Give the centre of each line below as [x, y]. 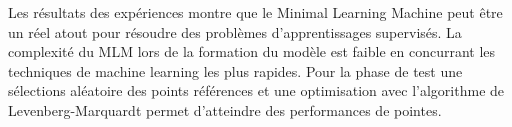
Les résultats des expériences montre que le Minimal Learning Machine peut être [255, 12]
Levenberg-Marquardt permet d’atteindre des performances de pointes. [225, 109]
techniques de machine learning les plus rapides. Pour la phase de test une [235, 70]
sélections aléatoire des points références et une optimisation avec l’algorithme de [256, 90]
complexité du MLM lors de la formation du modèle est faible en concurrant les [252, 51]
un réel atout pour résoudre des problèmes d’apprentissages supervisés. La [235, 31]
